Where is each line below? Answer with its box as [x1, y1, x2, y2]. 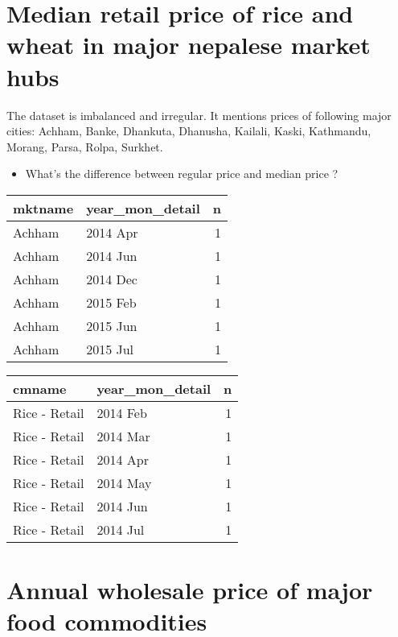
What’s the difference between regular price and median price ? [25, 165, 339, 182]
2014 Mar [96, 426, 150, 445]
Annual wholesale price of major [6, 573, 373, 606]
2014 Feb [96, 403, 147, 422]
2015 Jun [86, 316, 137, 335]
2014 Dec [86, 269, 137, 288]
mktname [13, 198, 74, 217]
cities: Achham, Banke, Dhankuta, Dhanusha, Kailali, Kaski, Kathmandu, [6, 122, 371, 139]
